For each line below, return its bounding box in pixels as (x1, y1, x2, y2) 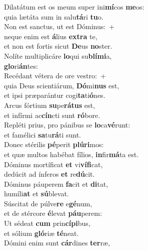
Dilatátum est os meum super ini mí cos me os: (4, 2, 144, 12)
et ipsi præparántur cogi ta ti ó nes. (4, 90, 105, 100)
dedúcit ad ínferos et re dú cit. (4, 169, 95, 179)
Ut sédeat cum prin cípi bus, (4, 218, 90, 228)
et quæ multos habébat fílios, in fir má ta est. (4, 149, 139, 159)
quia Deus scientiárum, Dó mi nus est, (4, 80, 119, 90)
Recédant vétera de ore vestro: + (4, 70, 106, 81)
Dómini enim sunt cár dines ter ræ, (4, 237, 110, 248)
